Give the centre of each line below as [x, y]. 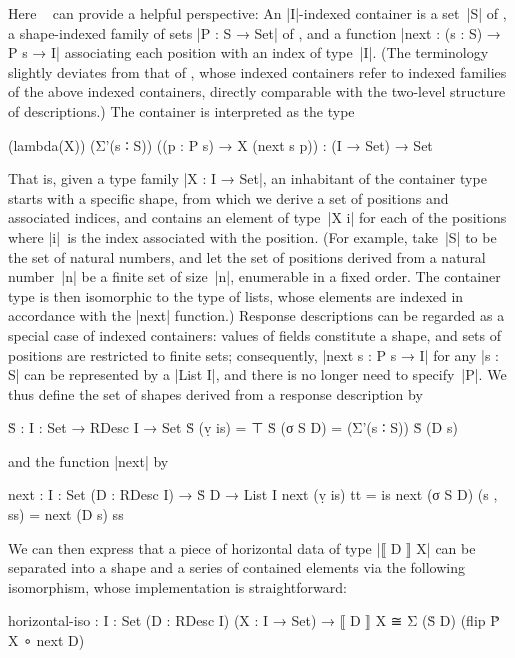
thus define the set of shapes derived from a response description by [215, 393]
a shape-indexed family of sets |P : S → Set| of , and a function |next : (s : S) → [254, 32]
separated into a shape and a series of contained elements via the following [236, 567]
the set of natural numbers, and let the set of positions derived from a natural [247, 256]
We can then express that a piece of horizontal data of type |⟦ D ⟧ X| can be [242, 547]
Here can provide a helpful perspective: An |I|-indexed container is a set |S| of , [257, 13]
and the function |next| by [88, 460]
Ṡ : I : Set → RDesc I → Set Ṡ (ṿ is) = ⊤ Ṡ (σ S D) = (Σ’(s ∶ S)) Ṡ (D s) [233, 427]
